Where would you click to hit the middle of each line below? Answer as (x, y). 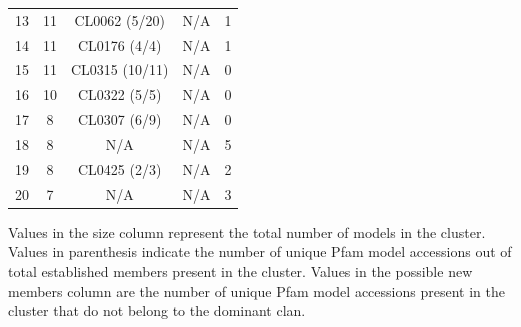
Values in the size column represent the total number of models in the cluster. (247, 231)
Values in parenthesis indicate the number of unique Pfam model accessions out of (260, 251)
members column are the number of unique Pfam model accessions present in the (256, 290)
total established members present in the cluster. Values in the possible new (240, 270)
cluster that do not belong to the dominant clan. (157, 310)
